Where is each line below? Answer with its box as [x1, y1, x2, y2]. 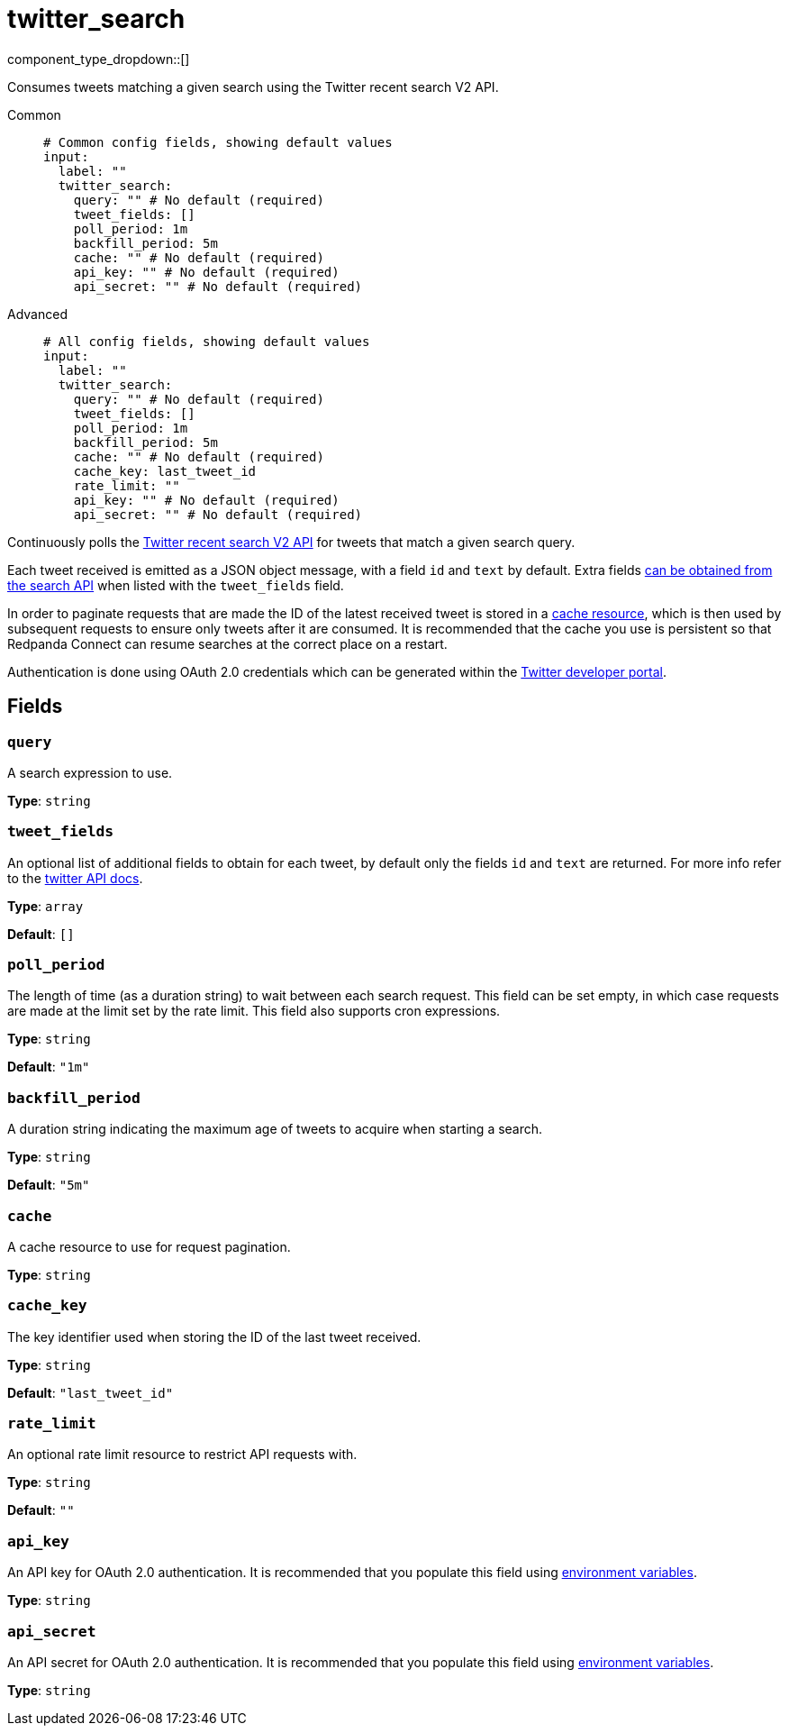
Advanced [7, 306, 68, 322]
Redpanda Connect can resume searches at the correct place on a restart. [7, 635, 448, 652]
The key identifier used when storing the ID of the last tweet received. [7, 1328, 422, 1345]
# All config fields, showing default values [43, 333, 370, 349]
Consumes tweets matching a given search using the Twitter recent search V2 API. [7, 78, 499, 95]
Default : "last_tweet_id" [7, 1384, 174, 1400]
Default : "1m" [7, 1059, 90, 1075]
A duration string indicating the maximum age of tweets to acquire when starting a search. [7, 1121, 543, 1137]
